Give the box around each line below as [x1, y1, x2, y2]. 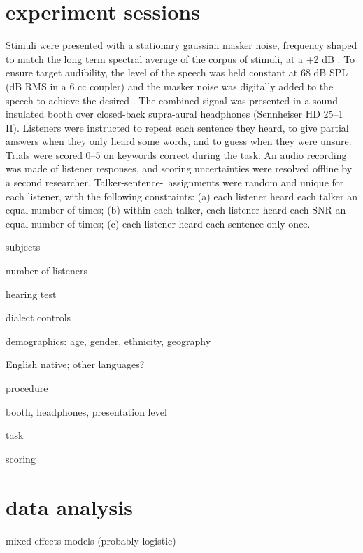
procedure [6, 381, 48, 395]
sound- [313, 92, 341, 107]
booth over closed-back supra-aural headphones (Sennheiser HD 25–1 [47, 106, 343, 121]
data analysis [6, 492, 133, 521]
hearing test [6, 286, 57, 301]
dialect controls [6, 310, 71, 325]
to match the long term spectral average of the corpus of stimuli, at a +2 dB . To [6, 51, 355, 66]
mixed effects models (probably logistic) [6, 533, 176, 547]
